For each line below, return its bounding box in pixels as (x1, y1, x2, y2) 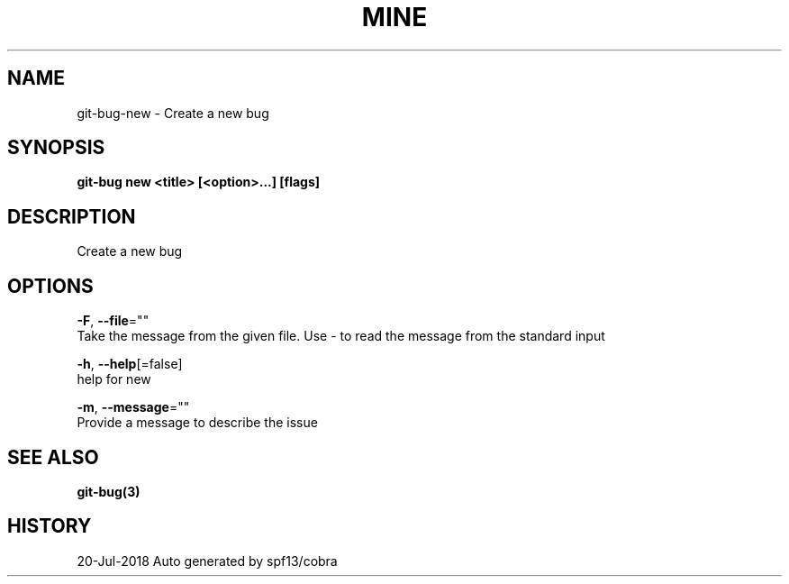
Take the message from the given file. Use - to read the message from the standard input (77, 328, 605, 344)
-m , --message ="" (77, 399, 190, 415)
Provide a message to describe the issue (77, 415, 318, 431)
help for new (77, 371, 151, 388)
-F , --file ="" (77, 313, 150, 329)
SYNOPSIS (7, 136, 105, 160)
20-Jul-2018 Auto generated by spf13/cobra (77, 552, 338, 569)
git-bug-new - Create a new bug (77, 105, 269, 121)
